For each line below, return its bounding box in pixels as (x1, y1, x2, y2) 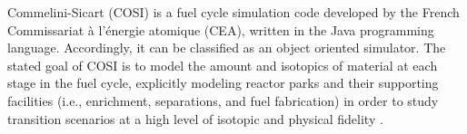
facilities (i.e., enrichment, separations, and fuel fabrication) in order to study (7, 91, 439, 110)
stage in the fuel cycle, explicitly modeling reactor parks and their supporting (7, 73, 439, 92)
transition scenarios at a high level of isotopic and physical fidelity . (7, 109, 383, 128)
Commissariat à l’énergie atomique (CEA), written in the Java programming (7, 20, 434, 39)
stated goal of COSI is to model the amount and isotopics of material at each (7, 55, 438, 74)
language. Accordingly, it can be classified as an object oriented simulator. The (7, 38, 446, 57)
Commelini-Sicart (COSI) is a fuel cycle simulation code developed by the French (7, 3, 460, 21)
